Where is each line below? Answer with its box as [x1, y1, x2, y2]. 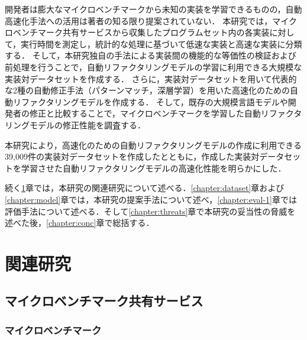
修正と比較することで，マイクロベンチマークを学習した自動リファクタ [29, 107, 302, 119]
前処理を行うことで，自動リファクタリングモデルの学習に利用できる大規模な [5, 60, 302, 73]
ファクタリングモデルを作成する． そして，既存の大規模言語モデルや [21, 95, 288, 108]
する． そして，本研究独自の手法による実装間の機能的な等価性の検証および [5, 49, 296, 61]
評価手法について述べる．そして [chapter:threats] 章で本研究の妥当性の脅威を [5, 205, 296, 217]
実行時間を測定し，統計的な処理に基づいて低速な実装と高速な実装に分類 [21, 37, 302, 50]
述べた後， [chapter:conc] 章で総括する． [5, 216, 154, 229]
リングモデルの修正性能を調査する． [5, 118, 146, 131]
